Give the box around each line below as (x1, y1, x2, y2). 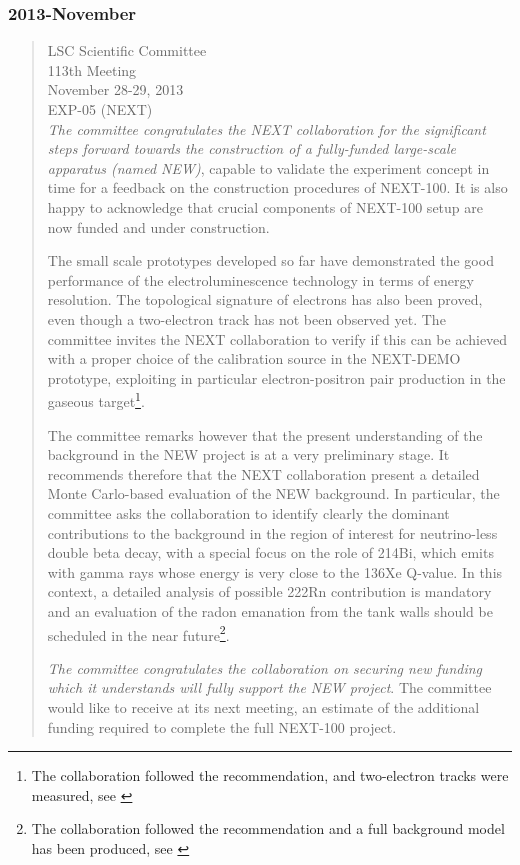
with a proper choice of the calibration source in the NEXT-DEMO (47, 348, 461, 369)
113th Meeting (47, 59, 137, 80)
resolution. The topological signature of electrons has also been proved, (47, 289, 483, 310)
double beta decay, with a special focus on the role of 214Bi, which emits (47, 542, 494, 563)
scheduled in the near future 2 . (47, 621, 230, 645)
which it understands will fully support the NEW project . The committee (47, 677, 492, 698)
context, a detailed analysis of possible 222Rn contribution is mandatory (47, 581, 492, 602)
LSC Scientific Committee (47, 40, 207, 61)
